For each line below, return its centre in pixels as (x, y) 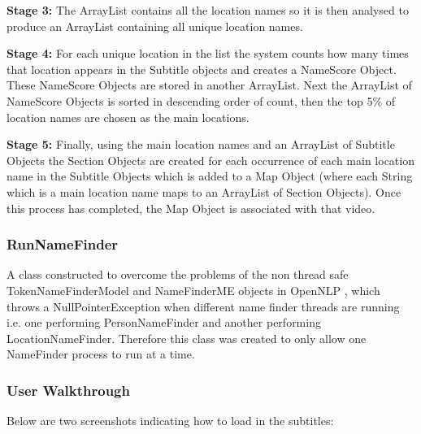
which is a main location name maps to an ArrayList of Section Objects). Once (204, 191)
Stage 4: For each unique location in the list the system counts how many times (208, 53)
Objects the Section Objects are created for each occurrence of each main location (210, 160)
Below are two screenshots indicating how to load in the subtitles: (170, 421)
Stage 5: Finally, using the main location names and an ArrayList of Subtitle (201, 144)
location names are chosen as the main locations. (128, 117)
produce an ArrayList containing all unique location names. (155, 26)
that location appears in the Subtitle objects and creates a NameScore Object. (202, 69)
